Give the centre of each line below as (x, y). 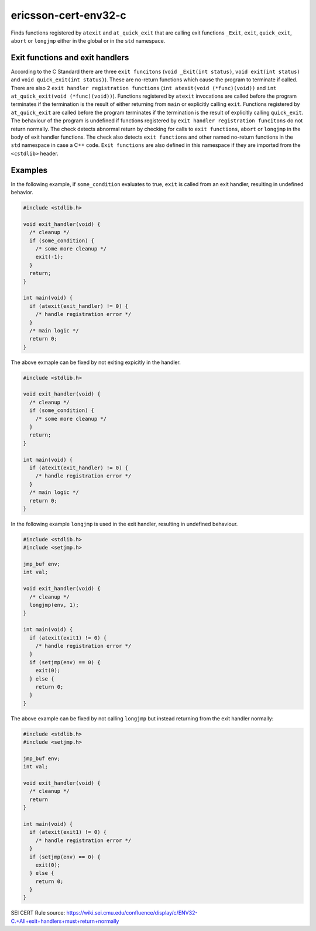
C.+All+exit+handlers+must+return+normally (65, 921)
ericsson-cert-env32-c (69, 15)
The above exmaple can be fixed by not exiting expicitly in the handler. (96, 362)
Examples (29, 170)
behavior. (22, 193)
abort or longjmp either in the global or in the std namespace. (88, 40)
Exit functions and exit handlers (70, 58)
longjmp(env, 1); (54, 605)
